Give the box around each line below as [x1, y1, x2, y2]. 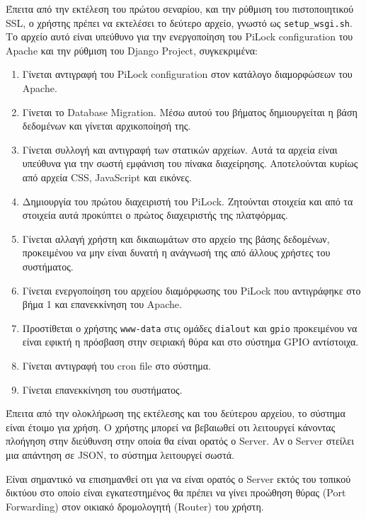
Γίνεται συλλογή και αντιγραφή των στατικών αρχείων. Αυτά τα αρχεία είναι [22, 142, 338, 156]
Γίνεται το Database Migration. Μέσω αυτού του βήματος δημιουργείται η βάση [22, 104, 358, 119]
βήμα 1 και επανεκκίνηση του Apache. [22, 297, 182, 312]
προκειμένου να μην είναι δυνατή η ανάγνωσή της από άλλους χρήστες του [22, 245, 331, 260]
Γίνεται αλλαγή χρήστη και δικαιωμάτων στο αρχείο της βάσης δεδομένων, [22, 231, 330, 246]
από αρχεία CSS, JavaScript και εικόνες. [22, 170, 192, 184]
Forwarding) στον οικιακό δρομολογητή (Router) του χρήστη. [6, 498, 264, 513]
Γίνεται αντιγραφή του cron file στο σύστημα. [22, 358, 212, 372]
